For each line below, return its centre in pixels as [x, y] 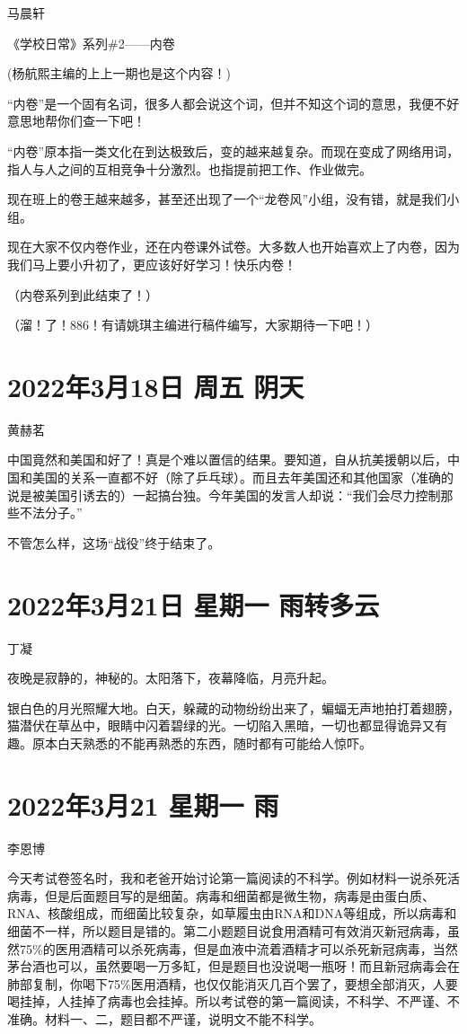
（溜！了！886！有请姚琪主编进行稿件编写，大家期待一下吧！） [193, 325]
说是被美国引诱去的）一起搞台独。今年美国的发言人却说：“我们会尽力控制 [224, 495]
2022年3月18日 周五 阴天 [156, 386]
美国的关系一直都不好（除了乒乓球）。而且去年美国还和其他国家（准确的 [242, 477]
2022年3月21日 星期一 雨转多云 [194, 604]
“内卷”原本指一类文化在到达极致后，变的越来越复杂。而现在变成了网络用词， [233, 150]
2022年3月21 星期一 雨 [143, 804]
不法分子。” [51, 513]
